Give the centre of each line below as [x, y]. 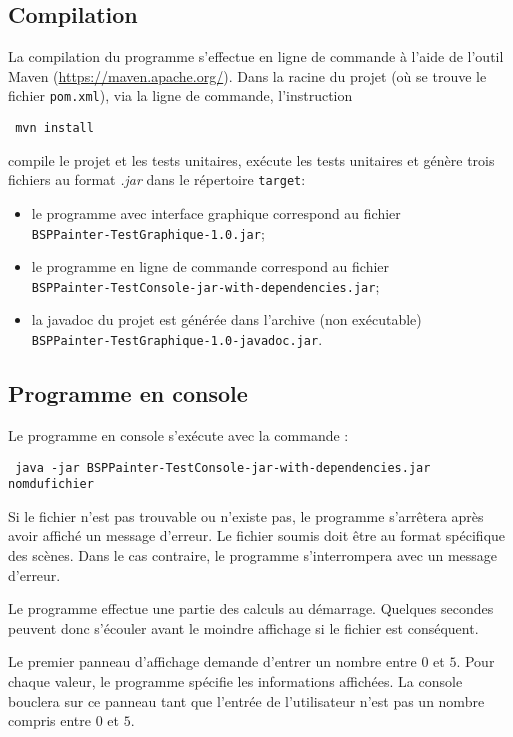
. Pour [475, 661]
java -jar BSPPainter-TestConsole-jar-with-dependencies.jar [223, 467]
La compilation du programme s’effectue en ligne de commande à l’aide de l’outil [256, 56]
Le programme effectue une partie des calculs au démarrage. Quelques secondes [251, 608]
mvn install [54, 128]
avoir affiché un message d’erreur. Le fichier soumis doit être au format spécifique [257, 535]
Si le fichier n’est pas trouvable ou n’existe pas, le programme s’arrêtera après [246, 515]
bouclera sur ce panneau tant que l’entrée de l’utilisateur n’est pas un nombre [246, 700]
